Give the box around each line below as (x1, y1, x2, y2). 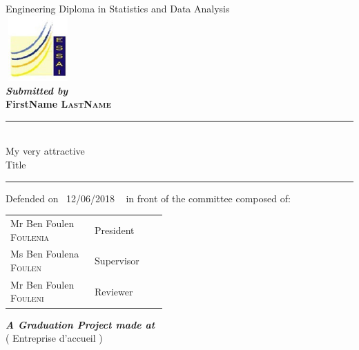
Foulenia (10, 229, 50, 244)
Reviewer (95, 284, 133, 298)
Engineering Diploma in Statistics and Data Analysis (6, 1, 230, 15)
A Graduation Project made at (6, 317, 155, 331)
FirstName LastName (6, 97, 111, 111)
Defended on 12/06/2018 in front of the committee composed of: (6, 191, 291, 205)
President (95, 222, 135, 237)
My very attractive (6, 144, 85, 158)
